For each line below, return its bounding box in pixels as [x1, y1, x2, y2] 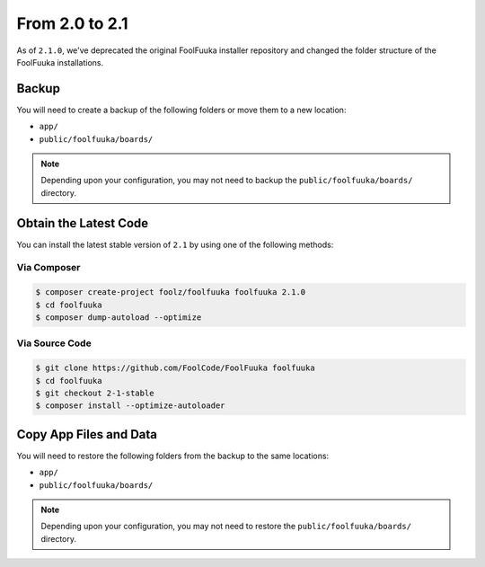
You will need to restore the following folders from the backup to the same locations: [16, 450, 330, 461]
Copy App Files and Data [16, 427, 157, 442]
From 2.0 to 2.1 [16, 13, 128, 33]
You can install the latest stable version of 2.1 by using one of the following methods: [16, 239, 334, 250]
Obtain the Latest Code [16, 216, 149, 231]
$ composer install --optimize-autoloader [35, 401, 225, 411]
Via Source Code [16, 337, 92, 350]
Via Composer [16, 261, 81, 274]
